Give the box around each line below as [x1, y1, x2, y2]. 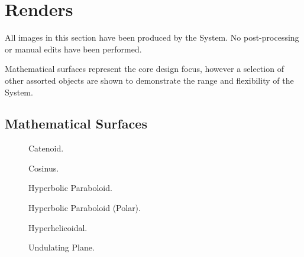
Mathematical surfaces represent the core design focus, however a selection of [5, 62, 284, 75]
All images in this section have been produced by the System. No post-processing [5, 31, 299, 44]
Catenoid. [28, 142, 64, 154]
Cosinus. [28, 162, 59, 174]
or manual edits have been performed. [5, 42, 142, 55]
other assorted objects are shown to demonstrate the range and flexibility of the [5, 74, 294, 86]
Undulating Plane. [28, 241, 95, 253]
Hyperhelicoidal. [28, 221, 88, 233]
